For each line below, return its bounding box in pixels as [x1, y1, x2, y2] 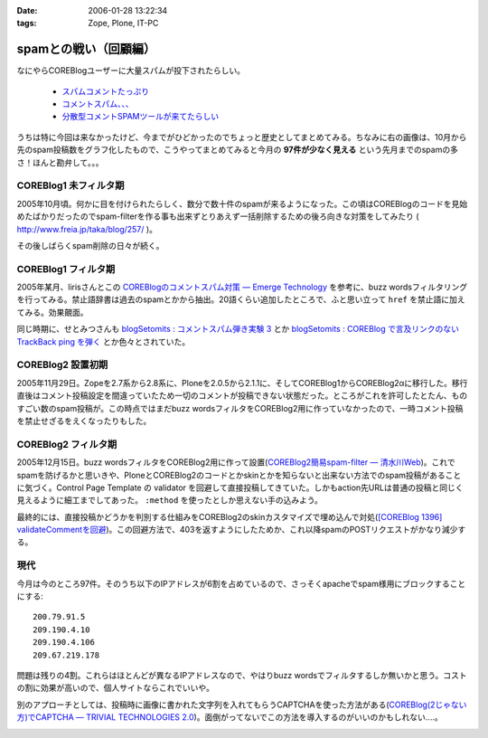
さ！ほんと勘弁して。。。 [16, 156, 104, 167]
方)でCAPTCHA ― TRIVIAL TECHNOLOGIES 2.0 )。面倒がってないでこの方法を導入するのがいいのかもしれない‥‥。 [16, 712, 443, 723]
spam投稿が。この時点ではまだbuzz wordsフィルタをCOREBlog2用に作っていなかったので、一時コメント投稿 [55, 402, 464, 413]
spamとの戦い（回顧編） [16, 42, 156, 57]
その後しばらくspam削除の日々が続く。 [16, 240, 164, 251]
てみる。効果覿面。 [16, 307, 89, 317]
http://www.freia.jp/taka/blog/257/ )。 [16, 223, 158, 234]
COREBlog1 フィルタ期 [16, 262, 116, 275]
